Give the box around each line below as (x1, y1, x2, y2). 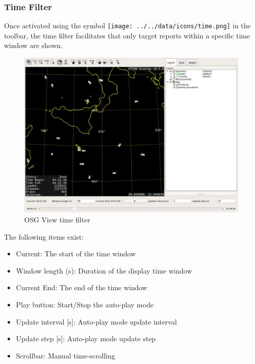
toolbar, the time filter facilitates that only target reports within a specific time (4, 30, 250, 40)
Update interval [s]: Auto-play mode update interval (16, 316, 177, 327)
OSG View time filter (24, 214, 90, 225)
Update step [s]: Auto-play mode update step (16, 333, 156, 344)
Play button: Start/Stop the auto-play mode (16, 299, 154, 310)
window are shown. (4, 40, 63, 51)
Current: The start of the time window (16, 248, 136, 259)
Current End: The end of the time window (16, 282, 147, 293)
